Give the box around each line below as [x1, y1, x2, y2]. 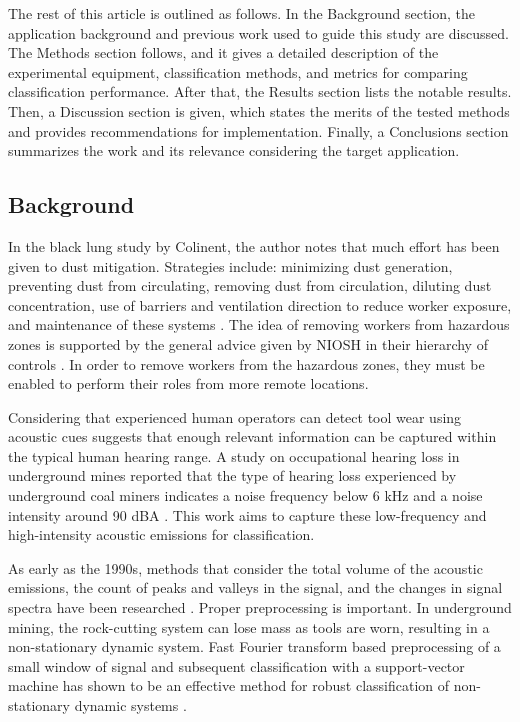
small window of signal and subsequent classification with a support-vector [8, 655, 465, 676]
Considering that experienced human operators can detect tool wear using [8, 406, 462, 427]
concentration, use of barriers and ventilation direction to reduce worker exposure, [8, 294, 512, 315]
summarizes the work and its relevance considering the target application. [8, 140, 460, 161]
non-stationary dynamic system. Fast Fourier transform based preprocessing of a [8, 636, 501, 657]
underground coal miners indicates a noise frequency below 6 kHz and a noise [8, 485, 483, 506]
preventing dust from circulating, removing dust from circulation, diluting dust [8, 275, 492, 296]
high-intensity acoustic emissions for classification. [8, 524, 315, 545]
